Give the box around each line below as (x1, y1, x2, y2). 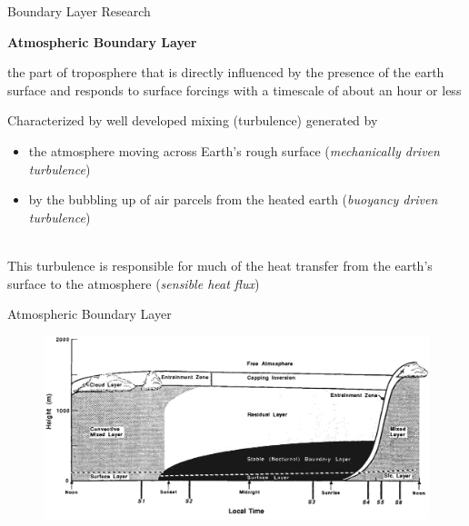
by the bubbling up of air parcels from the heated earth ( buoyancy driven (28, 190, 438, 209)
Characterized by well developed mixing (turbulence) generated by (7, 111, 378, 130)
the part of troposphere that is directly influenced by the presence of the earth (7, 63, 444, 82)
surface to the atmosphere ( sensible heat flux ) (7, 273, 260, 293)
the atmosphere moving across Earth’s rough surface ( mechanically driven (28, 141, 440, 160)
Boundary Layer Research (7, 2, 151, 20)
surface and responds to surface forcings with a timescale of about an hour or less (7, 80, 462, 99)
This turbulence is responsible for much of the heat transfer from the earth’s (7, 255, 433, 274)
